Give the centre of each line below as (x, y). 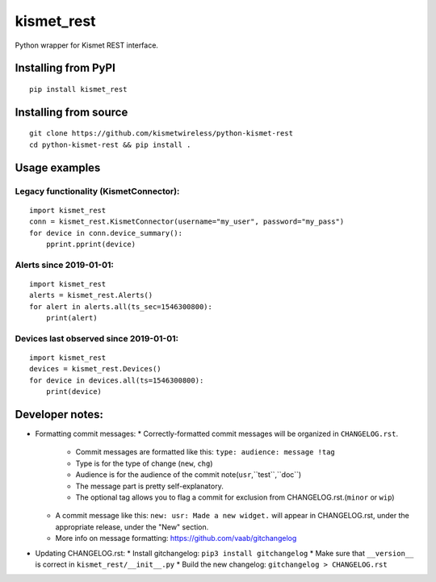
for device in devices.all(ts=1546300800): (117, 380)
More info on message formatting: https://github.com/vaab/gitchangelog (176, 538)
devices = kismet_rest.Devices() (95, 369)
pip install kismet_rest (78, 89)
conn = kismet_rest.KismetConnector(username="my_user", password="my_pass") (187, 222)
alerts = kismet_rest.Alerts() (91, 295)
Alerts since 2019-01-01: (65, 265)
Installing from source (71, 112)
